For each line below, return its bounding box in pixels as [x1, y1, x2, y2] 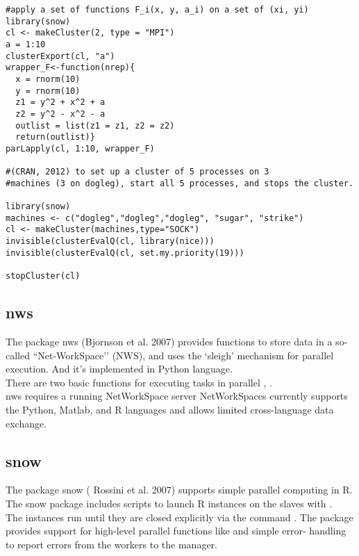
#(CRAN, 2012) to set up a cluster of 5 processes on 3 [6, 167, 269, 177]
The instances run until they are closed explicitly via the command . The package [6, 509, 353, 524]
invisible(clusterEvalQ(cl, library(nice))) [6, 236, 215, 247]
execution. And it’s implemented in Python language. [6, 361, 233, 376]
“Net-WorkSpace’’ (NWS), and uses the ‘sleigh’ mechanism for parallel [33, 347, 334, 362]
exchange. [6, 416, 47, 430]
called [6, 347, 30, 362]
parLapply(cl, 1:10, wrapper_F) [6, 143, 155, 154]
